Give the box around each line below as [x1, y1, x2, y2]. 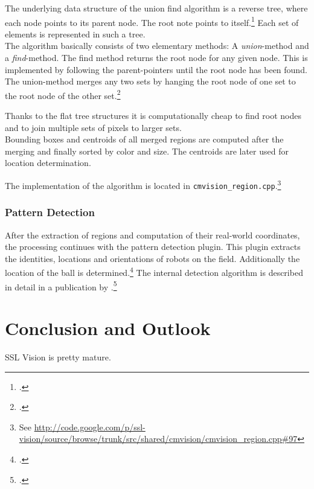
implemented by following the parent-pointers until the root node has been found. [5, 63, 307, 75]
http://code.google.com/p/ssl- [34, 420, 146, 433]
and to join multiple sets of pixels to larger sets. [5, 121, 182, 133]
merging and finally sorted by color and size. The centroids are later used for [5, 144, 289, 157]
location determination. [5, 156, 91, 169]
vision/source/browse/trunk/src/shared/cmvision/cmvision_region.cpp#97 [19, 432, 298, 445]
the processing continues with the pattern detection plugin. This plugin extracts [5, 240, 301, 253]
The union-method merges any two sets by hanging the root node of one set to [5, 75, 296, 88]
